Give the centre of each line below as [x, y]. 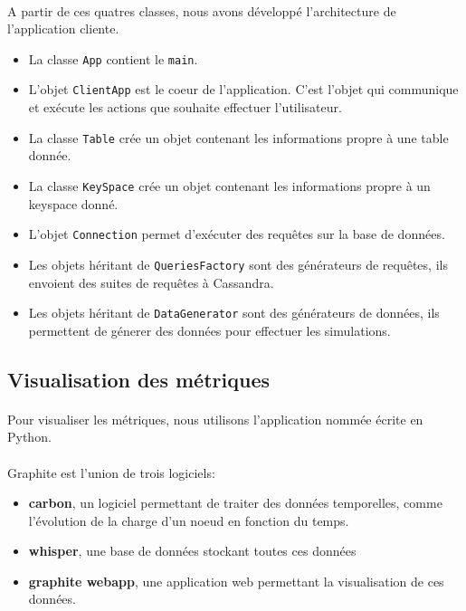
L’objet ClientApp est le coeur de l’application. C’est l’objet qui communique [243, 89]
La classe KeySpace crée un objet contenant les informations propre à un [229, 185]
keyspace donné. [73, 203]
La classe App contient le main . [113, 58]
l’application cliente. [63, 29]
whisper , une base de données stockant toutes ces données [192, 551]
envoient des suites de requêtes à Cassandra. [151, 282]
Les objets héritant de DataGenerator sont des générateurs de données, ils [234, 313]
